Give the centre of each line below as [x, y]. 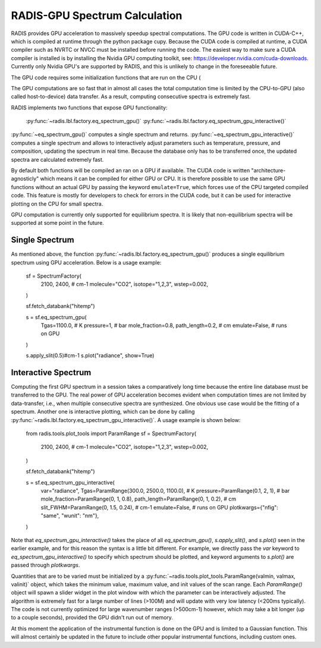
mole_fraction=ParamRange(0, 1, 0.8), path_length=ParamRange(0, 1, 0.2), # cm [139, 499]
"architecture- [268, 171]
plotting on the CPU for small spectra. [57, 204]
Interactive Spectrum [51, 372]
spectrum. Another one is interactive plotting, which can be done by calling [103, 412]
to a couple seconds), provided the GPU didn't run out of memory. [92, 618]
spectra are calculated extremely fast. [57, 159]
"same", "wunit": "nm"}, [70, 516]
